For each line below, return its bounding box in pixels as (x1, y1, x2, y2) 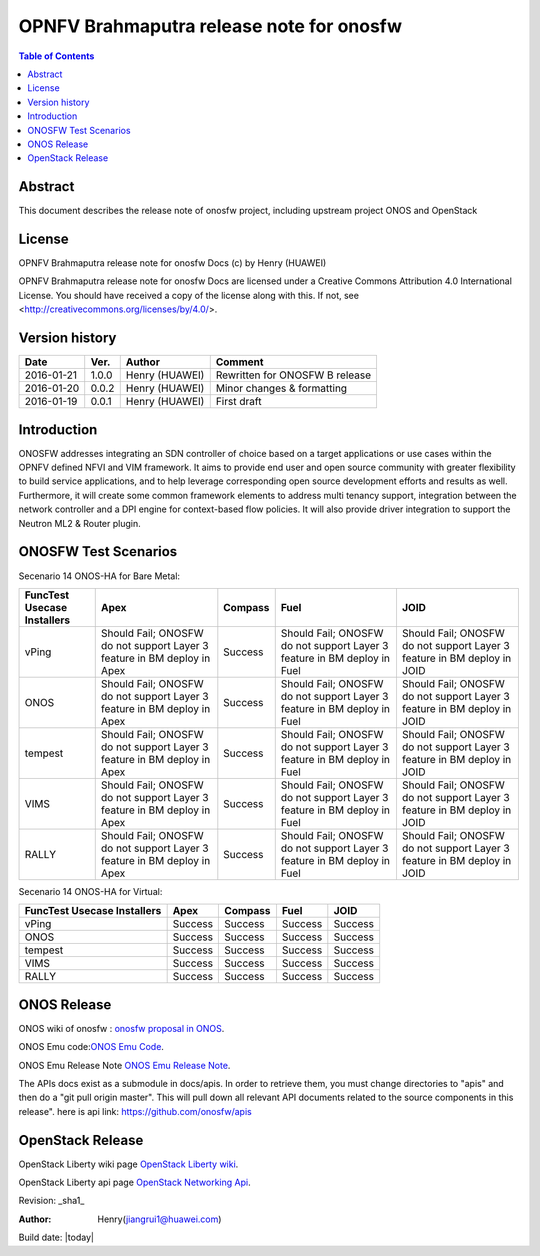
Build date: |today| (18, 1231, 95, 1244)
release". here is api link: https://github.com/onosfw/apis (18, 1105, 252, 1117)
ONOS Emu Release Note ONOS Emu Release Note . (18, 1059, 231, 1071)
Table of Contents (18, 50, 95, 62)
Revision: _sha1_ (18, 1195, 85, 1207)
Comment (215, 355, 264, 369)
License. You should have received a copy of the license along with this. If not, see (18, 289, 360, 301)
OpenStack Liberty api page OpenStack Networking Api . (18, 1176, 251, 1189)
